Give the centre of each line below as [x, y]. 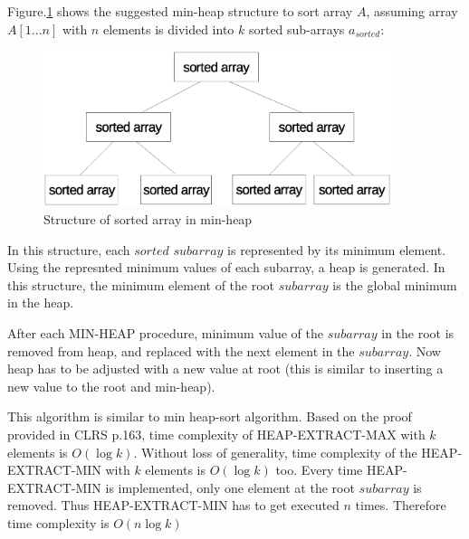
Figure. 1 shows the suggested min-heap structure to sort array [180, 11]
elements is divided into [168, 28]
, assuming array [412, 11]
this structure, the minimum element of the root [141, 284]
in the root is [418, 333]
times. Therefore [401, 505]
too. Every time [319, 470]
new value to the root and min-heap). [111, 386]
